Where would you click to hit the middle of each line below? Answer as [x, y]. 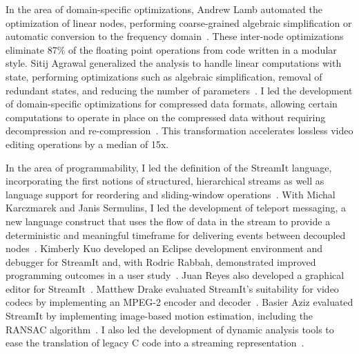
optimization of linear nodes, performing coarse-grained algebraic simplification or [179, 22]
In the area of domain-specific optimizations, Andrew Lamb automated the [164, 9]
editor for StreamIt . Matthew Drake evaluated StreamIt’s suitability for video [172, 288]
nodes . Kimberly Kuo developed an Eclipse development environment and [164, 248]
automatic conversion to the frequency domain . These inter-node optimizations [175, 36]
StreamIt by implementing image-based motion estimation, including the [159, 316]
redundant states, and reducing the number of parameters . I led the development [179, 90]
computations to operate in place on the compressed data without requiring [166, 117]
